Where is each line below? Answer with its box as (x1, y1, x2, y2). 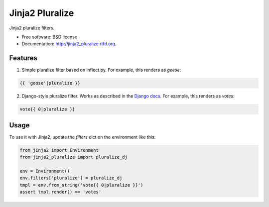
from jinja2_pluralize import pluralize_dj (19, 154, 128, 160)
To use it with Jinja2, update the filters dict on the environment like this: (9, 134, 156, 140)
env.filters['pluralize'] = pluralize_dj (19, 175, 123, 181)
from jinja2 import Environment (19, 147, 99, 153)
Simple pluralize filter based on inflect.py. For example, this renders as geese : (21, 67, 181, 73)
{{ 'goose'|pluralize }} (19, 80, 81, 86)
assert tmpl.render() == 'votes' (19, 189, 102, 195)
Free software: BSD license (21, 34, 77, 40)
